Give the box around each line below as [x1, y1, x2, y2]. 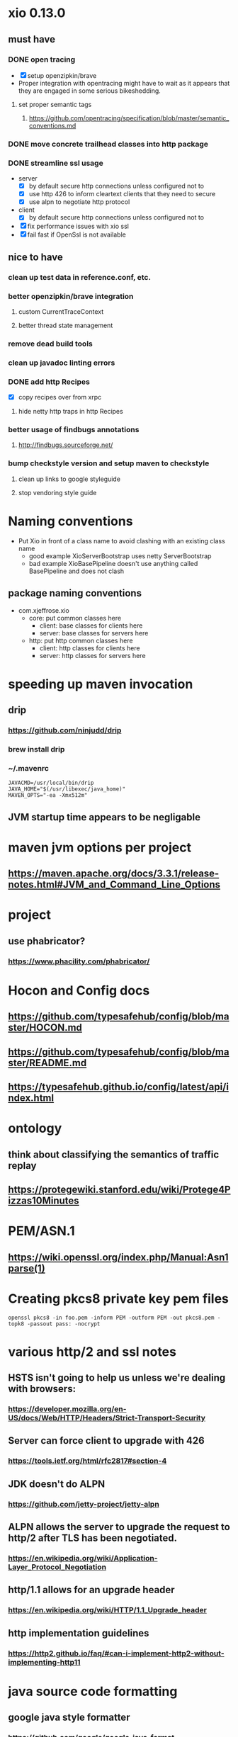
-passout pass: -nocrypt [26, 1320, 101, 1328]
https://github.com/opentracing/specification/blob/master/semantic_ [28, 113, 229, 122]
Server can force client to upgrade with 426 [8, 1435, 205, 1447]
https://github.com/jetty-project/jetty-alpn [8, 1499, 160, 1509]
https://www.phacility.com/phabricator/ [8, 956, 150, 966]
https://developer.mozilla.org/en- [8, 1404, 127, 1414]
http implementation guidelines [8, 1627, 149, 1639]
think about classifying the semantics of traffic [8, 1148, 220, 1160]
